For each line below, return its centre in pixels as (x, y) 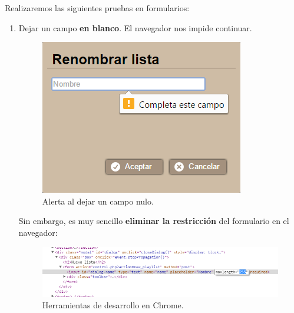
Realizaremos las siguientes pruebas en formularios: (97, 8)
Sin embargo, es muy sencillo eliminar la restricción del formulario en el (154, 221)
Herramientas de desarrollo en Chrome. (113, 305)
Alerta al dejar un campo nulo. (98, 201)
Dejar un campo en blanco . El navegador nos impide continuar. (135, 27)
